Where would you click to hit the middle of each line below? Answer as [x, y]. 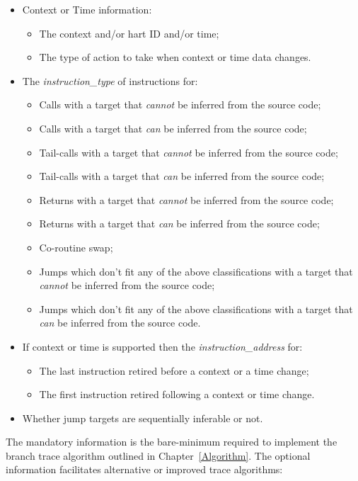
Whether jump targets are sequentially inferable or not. [143, 418]
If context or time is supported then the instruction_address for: [162, 346]
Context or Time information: [87, 9]
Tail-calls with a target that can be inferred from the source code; [182, 176]
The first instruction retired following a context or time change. [177, 394]
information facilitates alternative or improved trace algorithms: [144, 469]
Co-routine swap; [76, 247]
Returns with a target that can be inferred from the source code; [179, 223]
